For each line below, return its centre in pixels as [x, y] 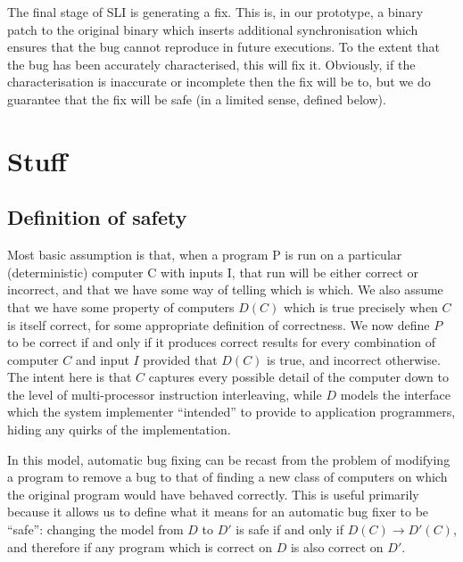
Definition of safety [97, 217]
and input [102, 359]
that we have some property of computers [121, 306]
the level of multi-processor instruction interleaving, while [165, 394]
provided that [180, 359]
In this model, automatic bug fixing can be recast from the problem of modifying [229, 459]
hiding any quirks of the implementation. [119, 430]
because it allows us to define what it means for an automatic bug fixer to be [218, 512]
